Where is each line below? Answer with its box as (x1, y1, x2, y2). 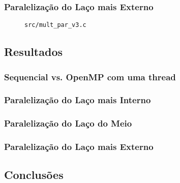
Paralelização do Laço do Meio (4, 117, 132, 130)
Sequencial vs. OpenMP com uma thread (4, 70, 176, 83)
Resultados (4, 44, 63, 59)
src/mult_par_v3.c (24, 21, 86, 29)
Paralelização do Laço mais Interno (4, 94, 151, 106)
